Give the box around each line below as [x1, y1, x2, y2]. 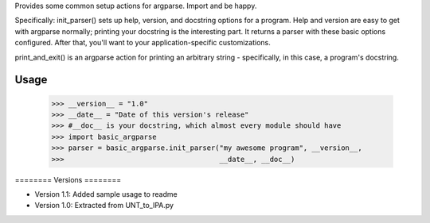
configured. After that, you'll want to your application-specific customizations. [14, 38, 271, 48]
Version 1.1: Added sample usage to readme [34, 189, 178, 198]
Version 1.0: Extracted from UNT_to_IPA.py [34, 201, 174, 210]
